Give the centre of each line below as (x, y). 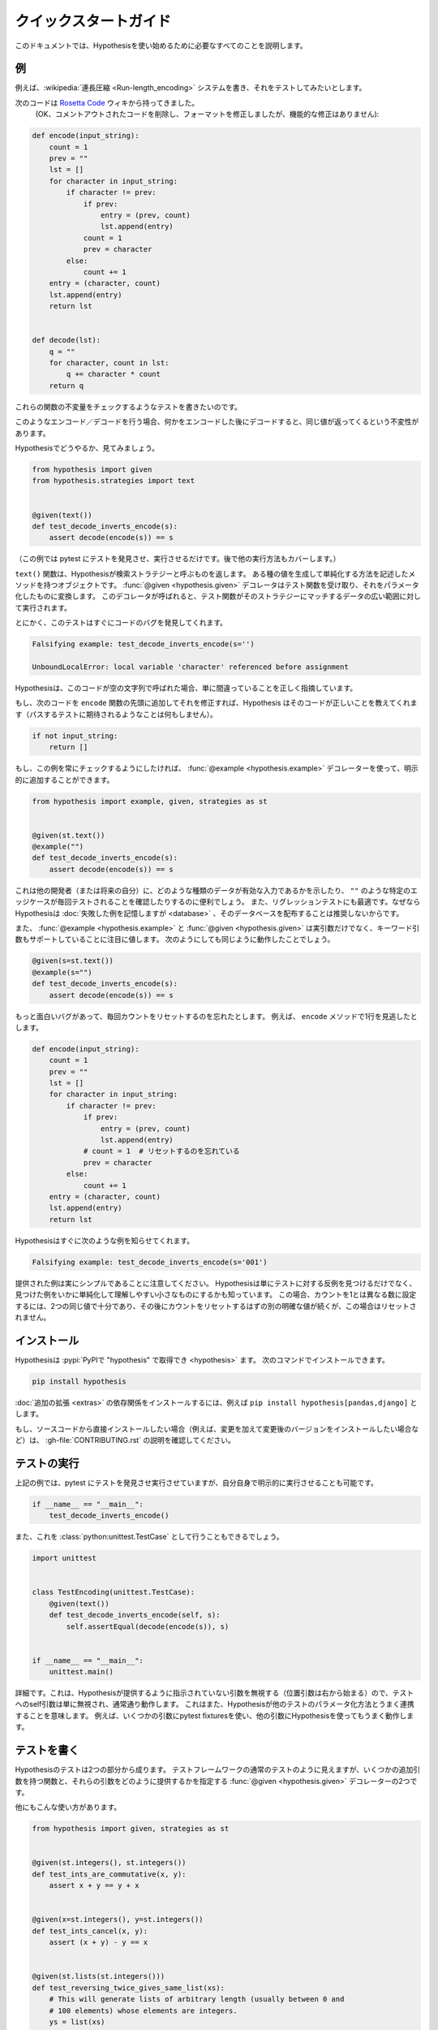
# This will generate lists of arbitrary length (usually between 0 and (197, 1999)
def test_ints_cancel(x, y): (90, 1931)
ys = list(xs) (77, 2021)
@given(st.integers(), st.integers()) (109, 1863)
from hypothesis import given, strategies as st (131, 1829)
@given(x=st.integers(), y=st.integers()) (118, 1920)
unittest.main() (81, 1672)
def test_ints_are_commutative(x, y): (109, 1874)
